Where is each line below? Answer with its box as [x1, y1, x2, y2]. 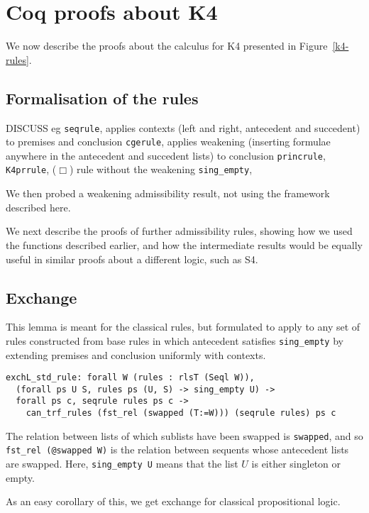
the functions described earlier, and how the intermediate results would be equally [6, 237, 363, 252]
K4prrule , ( [6, 162, 57, 177]
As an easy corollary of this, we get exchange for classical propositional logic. [6, 494, 341, 509]
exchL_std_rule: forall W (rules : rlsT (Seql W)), [6, 373, 255, 383]
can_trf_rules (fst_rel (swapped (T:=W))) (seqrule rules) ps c [26, 408, 336, 419]
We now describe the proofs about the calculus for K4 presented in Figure [6, 38, 328, 53]
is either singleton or [251, 456, 341, 471]
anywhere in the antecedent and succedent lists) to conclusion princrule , [6, 148, 326, 162]
